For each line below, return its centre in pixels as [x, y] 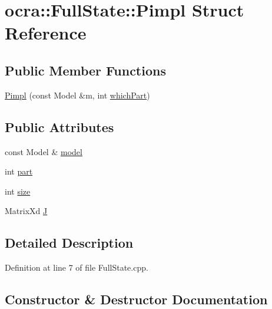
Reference [46, 33]
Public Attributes [59, 126]
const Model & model [44, 151]
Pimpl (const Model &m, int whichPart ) [77, 95]
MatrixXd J [26, 211]
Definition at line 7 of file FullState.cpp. [77, 267]
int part [19, 171]
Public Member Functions [85, 70]
